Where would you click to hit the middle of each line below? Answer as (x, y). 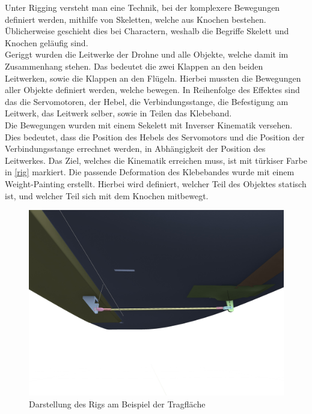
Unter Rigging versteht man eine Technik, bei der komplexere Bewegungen (142, 7)
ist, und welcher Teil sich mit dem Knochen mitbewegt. (107, 195)
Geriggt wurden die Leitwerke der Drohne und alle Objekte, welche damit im (147, 54)
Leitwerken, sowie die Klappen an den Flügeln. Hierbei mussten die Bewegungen (153, 78)
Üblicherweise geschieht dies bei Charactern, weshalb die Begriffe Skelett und (147, 31)
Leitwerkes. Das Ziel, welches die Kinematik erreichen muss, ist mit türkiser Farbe (156, 160)
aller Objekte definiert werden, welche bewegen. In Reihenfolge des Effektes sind (152, 90)
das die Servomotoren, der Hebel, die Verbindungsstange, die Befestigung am (147, 101)
